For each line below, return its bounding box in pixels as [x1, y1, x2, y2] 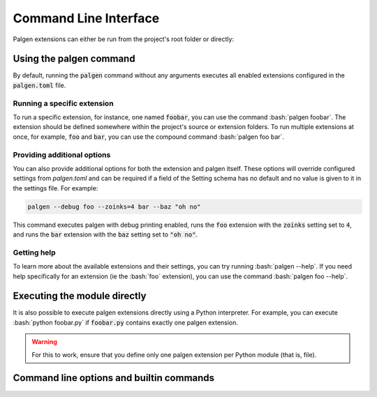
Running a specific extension [13, 98, 114, 108]
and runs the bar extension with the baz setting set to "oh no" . [13, 230, 198, 239]
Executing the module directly [13, 290, 147, 302]
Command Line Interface [13, 10, 160, 26]
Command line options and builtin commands [13, 372, 215, 384]
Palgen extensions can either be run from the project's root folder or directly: [13, 35, 234, 43]
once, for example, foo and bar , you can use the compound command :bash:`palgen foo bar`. [13, 133, 285, 141]
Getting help [13, 248, 56, 257]
